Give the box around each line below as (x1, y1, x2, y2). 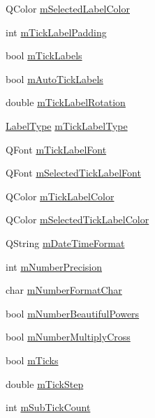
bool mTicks (6, 352, 59, 367)
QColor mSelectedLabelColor (6, 1, 131, 15)
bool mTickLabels (6, 48, 82, 63)
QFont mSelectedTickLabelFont (6, 165, 141, 180)
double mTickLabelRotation (6, 95, 126, 110)
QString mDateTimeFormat (6, 235, 125, 250)
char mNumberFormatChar (6, 283, 122, 297)
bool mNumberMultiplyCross (6, 329, 131, 344)
